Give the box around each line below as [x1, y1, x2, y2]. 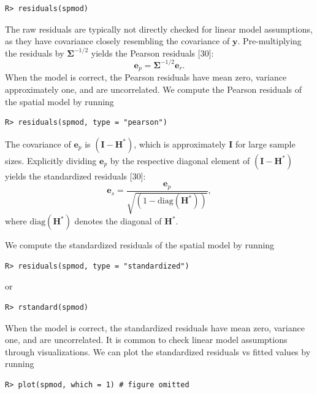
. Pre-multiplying [237, 34, 302, 47]
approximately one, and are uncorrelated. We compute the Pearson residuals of [5, 82, 302, 95]
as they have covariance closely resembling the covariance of [5, 34, 230, 47]
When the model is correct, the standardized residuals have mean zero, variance [5, 321, 305, 334]
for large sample [235, 137, 296, 150]
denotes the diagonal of [74, 215, 162, 227]
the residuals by [5, 46, 64, 59]
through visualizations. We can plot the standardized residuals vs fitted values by [5, 345, 311, 358]
